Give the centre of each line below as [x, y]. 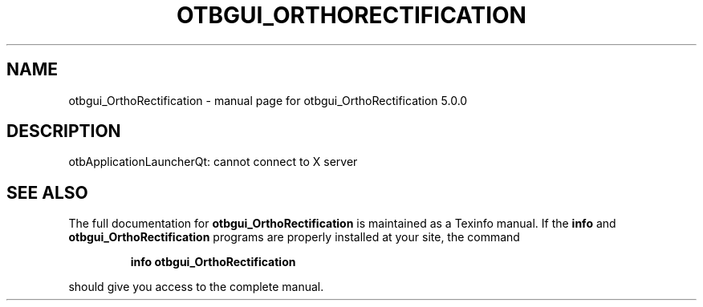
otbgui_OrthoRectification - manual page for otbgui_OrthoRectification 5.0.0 [268, 100]
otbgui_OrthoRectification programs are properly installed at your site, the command [294, 237]
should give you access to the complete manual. [196, 287]
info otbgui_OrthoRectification [213, 262]
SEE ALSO [47, 192]
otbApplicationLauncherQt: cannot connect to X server [213, 162]
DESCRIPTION [64, 131]
